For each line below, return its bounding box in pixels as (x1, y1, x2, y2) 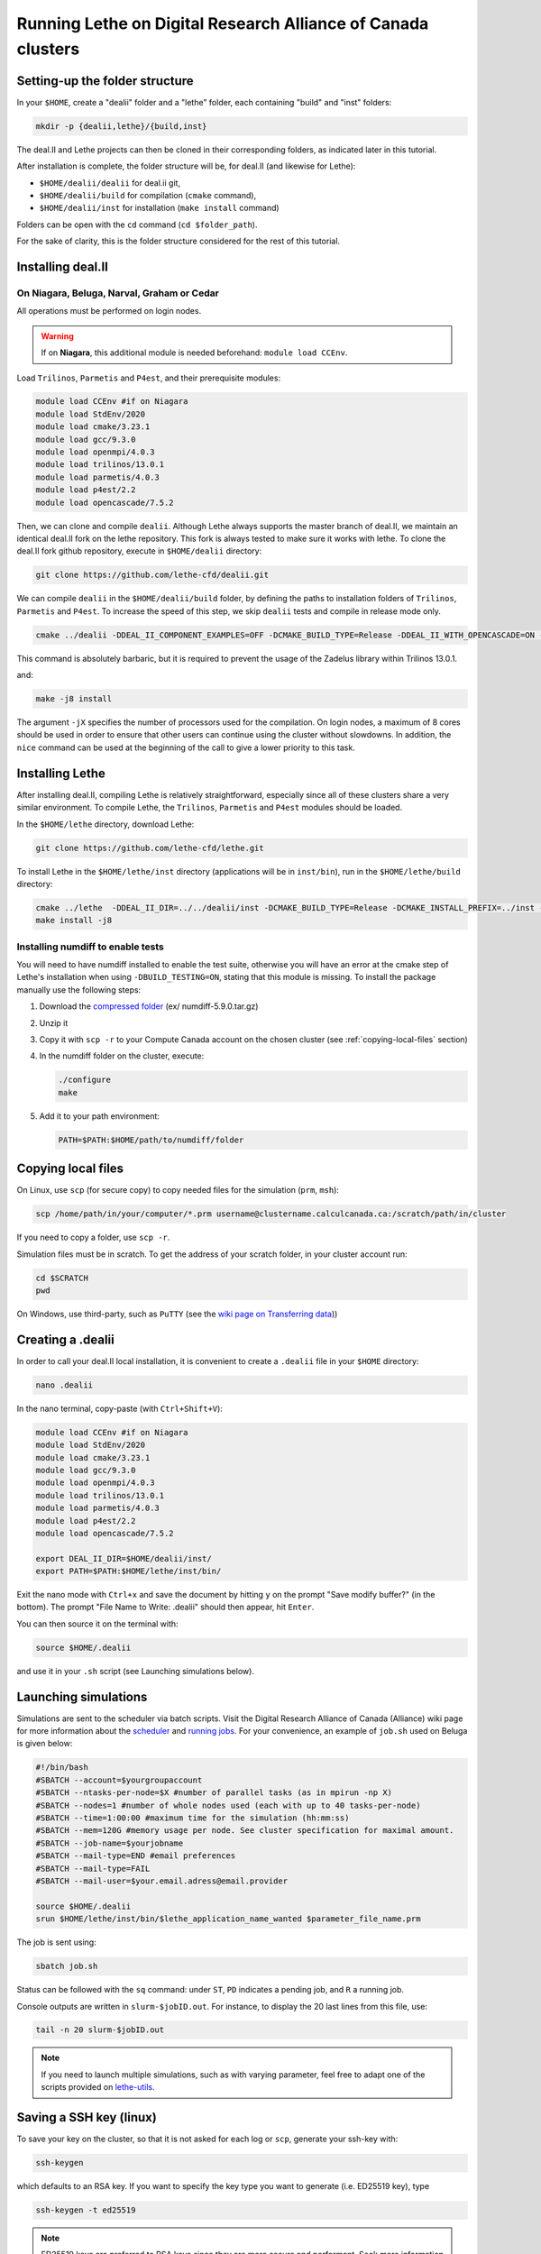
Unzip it (39, 1017, 69, 1028)
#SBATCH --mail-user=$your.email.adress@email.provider (35, 1875, 289, 1886)
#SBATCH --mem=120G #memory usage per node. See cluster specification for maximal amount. (35, 1826, 454, 1836)
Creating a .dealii (16, 1332, 115, 1347)
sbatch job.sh (35, 1961, 98, 1972)
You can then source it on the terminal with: (16, 1618, 179, 1629)
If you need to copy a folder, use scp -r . (16, 1232, 170, 1243)
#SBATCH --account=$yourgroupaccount (35, 1774, 203, 1785)
